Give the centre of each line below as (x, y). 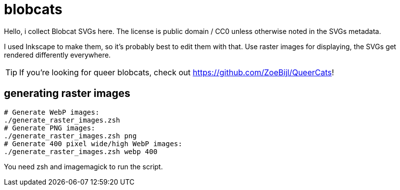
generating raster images (67, 94)
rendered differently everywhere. (57, 55)
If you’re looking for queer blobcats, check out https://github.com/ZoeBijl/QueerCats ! (177, 72)
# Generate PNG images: (50, 128)
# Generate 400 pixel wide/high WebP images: (93, 143)
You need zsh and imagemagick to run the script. (83, 166)
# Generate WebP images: (52, 112)
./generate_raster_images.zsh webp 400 (81, 151)
